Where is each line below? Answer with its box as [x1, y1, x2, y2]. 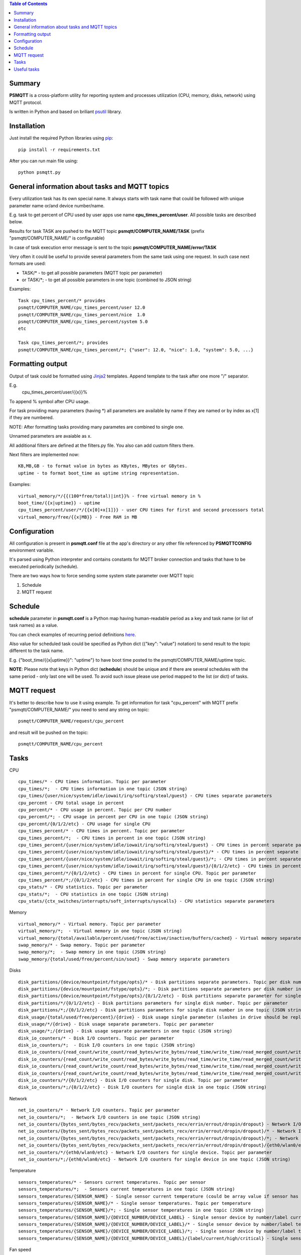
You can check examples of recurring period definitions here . [9, 632, 136, 638]
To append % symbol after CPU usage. [9, 398, 90, 404]
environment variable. [9, 547, 55, 553]
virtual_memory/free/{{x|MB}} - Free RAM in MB [18, 514, 137, 520]
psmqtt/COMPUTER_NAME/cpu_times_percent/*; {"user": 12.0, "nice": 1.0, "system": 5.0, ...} [18, 347, 254, 352]
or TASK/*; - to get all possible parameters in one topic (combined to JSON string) [22, 277, 192, 283]
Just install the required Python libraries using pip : [9, 135, 113, 141]
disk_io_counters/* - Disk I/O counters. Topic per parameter [18, 1035, 175, 1041]
